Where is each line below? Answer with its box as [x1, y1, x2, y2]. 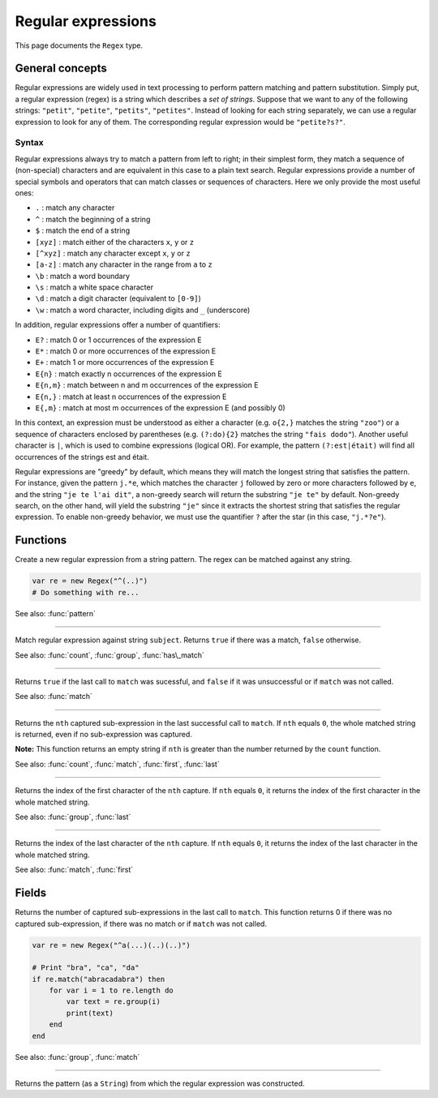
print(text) [66, 1008, 114, 1018]
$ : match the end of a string [35, 225, 130, 235]
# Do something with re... [32, 588, 140, 597]
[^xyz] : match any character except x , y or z [35, 248, 191, 258]
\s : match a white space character [35, 282, 154, 292]
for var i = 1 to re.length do [49, 986, 174, 995]
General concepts [15, 62, 107, 75]
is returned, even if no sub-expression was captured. [15, 730, 192, 740]
